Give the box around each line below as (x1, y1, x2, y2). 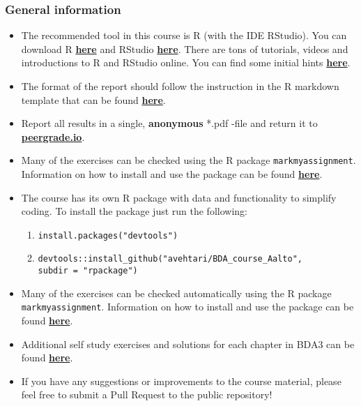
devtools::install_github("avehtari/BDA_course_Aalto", (38, 254, 303, 264)
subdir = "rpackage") (38, 266, 138, 276)
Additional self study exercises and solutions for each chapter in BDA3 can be (21, 336, 355, 351)
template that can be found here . (21, 92, 166, 107)
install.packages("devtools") (38, 230, 178, 241)
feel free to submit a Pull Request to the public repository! (21, 387, 272, 402)
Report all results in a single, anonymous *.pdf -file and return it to (21, 116, 318, 130)
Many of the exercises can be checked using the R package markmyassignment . (21, 153, 356, 167)
